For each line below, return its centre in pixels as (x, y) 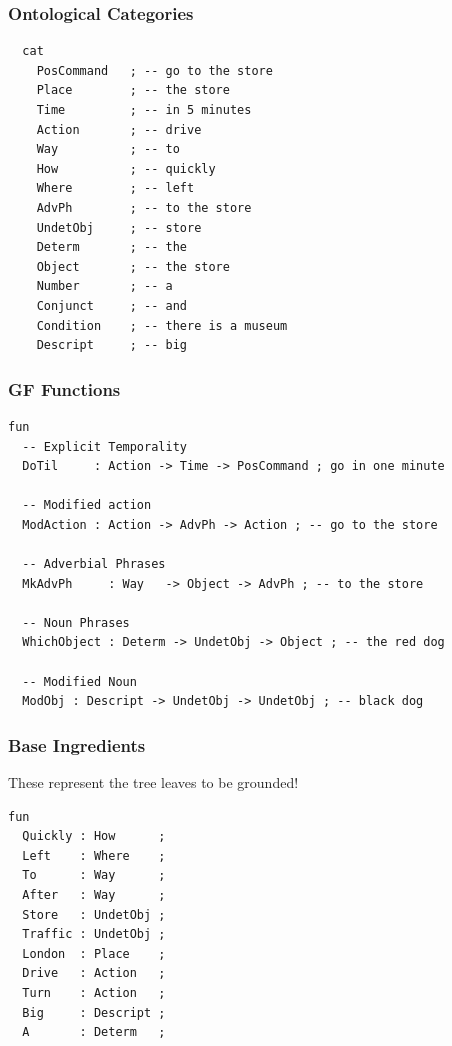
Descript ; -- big (111, 345)
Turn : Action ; (94, 993)
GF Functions (64, 388)
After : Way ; (94, 895)
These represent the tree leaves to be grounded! (153, 782)
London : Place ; (94, 953)
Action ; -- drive (119, 129)
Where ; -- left (115, 188)
